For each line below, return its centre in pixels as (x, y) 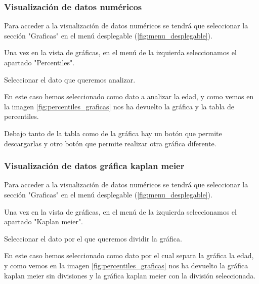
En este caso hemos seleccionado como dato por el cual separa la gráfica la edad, (129, 255)
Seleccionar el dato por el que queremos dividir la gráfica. (93, 238)
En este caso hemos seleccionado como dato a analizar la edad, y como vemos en (129, 96)
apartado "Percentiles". (39, 62)
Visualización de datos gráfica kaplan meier (94, 166)
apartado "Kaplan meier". (44, 221)
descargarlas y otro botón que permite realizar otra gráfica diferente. (110, 143)
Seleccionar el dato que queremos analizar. (70, 79)
